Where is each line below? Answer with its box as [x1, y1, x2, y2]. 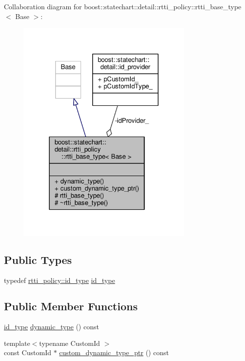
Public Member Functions [4, 299, 138, 314]
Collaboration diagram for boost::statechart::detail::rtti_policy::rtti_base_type [4, 1, 242, 11]
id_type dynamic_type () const [4, 321, 99, 332]
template [4, 338, 30, 348]
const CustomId [4, 347, 51, 358]
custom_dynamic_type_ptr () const [59, 347, 169, 358]
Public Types [4, 252, 72, 267]
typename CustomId [39, 338, 100, 348]
